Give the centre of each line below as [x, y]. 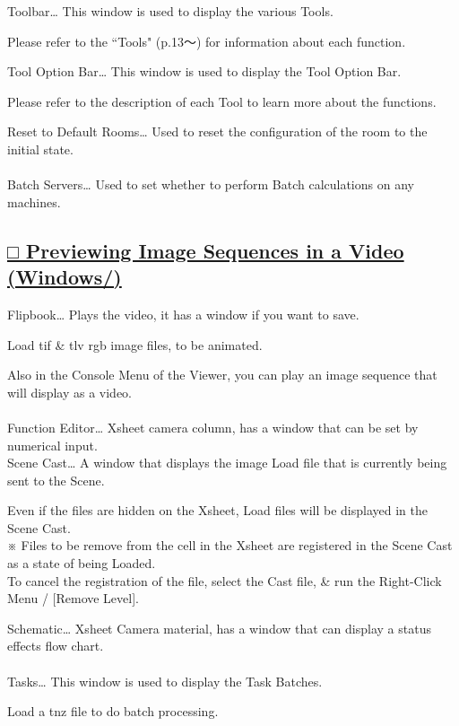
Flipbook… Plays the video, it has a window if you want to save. [183, 314]
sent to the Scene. [56, 480]
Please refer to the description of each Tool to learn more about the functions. [222, 101]
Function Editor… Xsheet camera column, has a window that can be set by [213, 427]
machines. [34, 201]
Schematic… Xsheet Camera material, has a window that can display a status [219, 628]
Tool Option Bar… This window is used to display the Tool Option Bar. [204, 71]
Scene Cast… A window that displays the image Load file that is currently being [227, 463]
